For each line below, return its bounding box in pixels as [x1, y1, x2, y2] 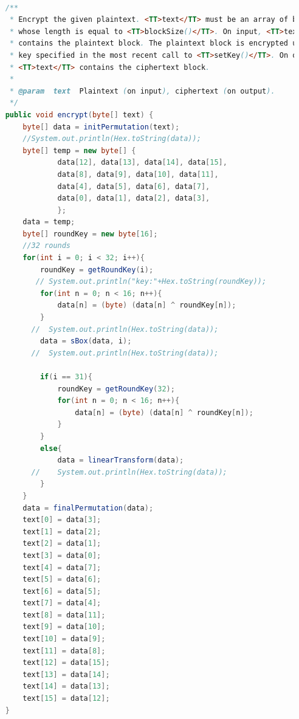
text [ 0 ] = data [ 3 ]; [22, 515, 101, 525]
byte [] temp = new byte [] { [22, 146, 136, 155]
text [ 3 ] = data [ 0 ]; [22, 551, 101, 560]
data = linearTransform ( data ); [57, 456, 184, 465]
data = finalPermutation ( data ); [22, 503, 154, 512]
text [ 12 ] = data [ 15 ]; [22, 658, 110, 667]
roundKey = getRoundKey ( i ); [40, 265, 154, 274]
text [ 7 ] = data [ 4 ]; [22, 599, 101, 608]
